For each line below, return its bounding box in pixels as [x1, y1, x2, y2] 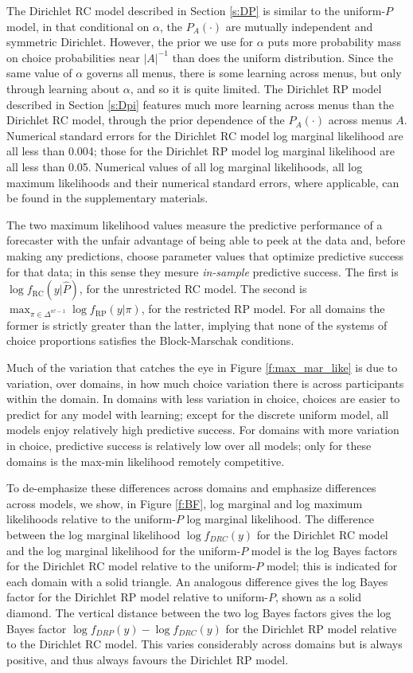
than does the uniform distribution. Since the [172, 49, 393, 65]
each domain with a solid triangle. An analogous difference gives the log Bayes [6, 573, 388, 589]
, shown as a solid [275, 589, 361, 605]
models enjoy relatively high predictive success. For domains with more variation [6, 421, 399, 438]
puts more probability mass [267, 33, 401, 50]
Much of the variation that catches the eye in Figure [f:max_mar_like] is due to [6, 359, 398, 376]
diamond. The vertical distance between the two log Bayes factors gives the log [6, 604, 392, 620]
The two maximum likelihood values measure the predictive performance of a [6, 216, 383, 233]
